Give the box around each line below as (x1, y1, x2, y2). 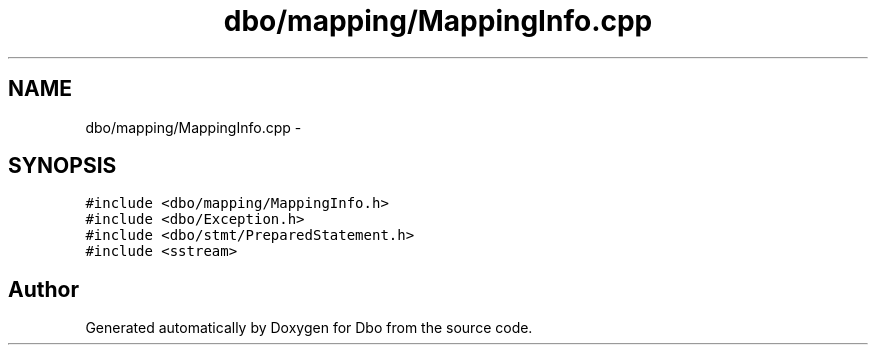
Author (8, 276, 79, 302)
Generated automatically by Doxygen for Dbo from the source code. (85, 319, 533, 337)
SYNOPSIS (8, 153, 117, 179)
